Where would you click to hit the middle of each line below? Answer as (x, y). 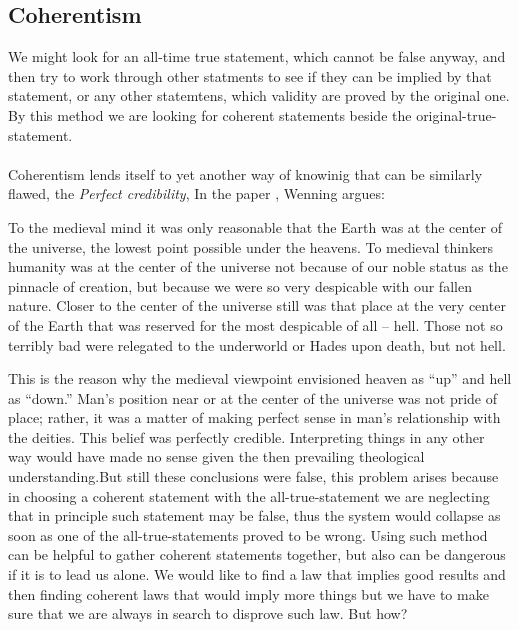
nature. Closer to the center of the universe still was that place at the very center (257, 305)
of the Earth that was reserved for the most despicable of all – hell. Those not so (255, 324)
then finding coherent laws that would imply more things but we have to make (248, 593)
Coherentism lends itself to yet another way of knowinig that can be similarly (245, 173)
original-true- (456, 114)
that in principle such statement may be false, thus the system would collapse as (254, 515)
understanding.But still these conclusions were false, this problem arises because (253, 476)
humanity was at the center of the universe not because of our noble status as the (258, 266)
